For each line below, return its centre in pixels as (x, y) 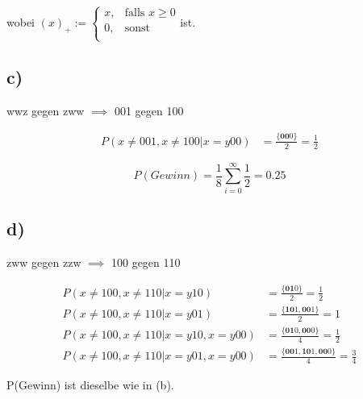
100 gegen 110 (146, 262)
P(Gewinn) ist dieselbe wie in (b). (90, 385)
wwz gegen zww (46, 110)
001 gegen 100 (149, 110)
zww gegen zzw (44, 262)
